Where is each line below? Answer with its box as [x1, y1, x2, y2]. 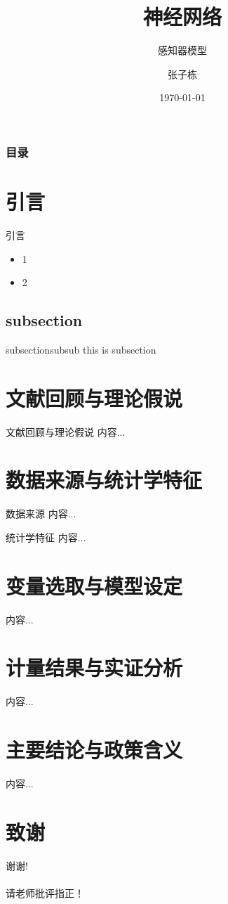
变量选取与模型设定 [6, 571, 183, 600]
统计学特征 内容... [6, 529, 86, 544]
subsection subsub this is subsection [6, 342, 156, 356]
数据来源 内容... [6, 506, 76, 521]
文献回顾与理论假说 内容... [6, 424, 126, 439]
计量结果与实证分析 [6, 653, 183, 682]
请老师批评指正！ [6, 886, 84, 900]
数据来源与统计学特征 [6, 465, 203, 494]
